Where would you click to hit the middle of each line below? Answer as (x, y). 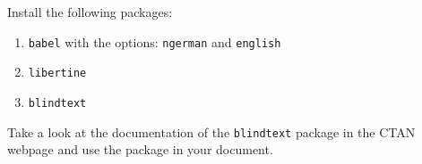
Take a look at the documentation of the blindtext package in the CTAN (211, 131)
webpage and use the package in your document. (140, 149)
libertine (57, 74)
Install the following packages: (90, 12)
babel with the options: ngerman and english (155, 41)
